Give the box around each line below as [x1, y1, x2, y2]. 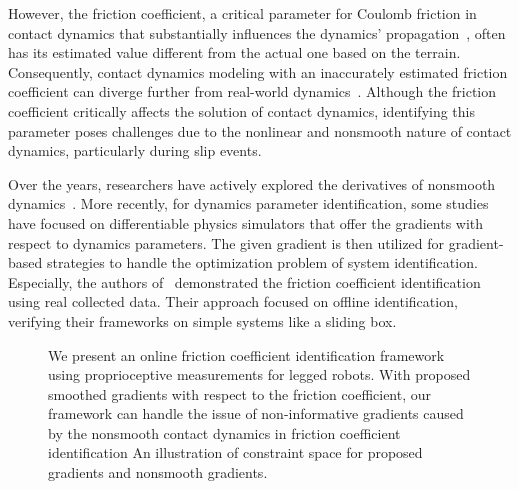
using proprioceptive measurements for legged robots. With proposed [48, 364, 471, 385]
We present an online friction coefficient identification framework [48, 344, 445, 365]
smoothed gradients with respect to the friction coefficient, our [48, 383, 432, 404]
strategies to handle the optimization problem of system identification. [46, 252, 478, 273]
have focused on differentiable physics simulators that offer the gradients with [8, 212, 484, 233]
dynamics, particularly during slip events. [8, 140, 262, 161]
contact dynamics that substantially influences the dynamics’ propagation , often [8, 22, 506, 43]
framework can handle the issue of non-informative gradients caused [48, 403, 464, 424]
